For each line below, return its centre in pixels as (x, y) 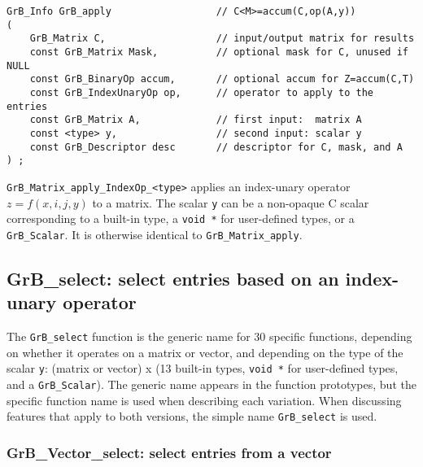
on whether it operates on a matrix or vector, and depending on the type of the (205, 352)
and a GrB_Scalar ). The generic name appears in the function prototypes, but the (211, 384)
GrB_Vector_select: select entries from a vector (169, 452)
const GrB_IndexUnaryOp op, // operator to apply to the (202, 92)
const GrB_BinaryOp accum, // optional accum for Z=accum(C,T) (222, 79)
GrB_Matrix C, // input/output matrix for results (222, 39)
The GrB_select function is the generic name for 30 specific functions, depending (209, 336)
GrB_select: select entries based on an (173, 278)
